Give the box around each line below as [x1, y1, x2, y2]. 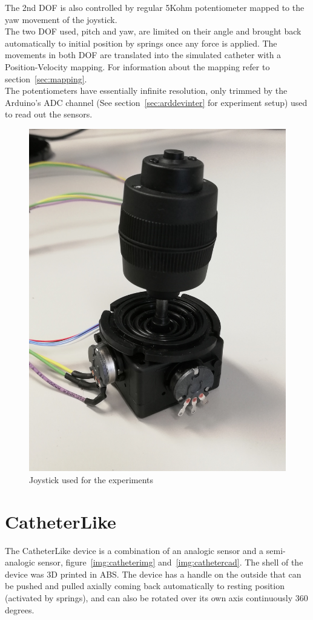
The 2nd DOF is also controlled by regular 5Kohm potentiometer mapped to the [5, 1, 305, 13]
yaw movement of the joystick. [5, 13, 117, 25]
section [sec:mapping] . [5, 72, 87, 85]
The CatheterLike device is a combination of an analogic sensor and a [5, 544, 264, 556]
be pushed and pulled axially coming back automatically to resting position [5, 579, 285, 592]
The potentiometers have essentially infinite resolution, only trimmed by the [5, 84, 288, 97]
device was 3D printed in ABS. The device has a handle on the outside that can [5, 567, 301, 580]
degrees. [5, 603, 35, 616]
